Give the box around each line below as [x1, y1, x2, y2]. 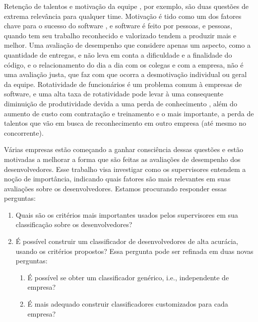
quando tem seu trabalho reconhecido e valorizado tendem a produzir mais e [4, 30, 237, 40]
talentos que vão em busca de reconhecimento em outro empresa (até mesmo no [4, 118, 246, 128]
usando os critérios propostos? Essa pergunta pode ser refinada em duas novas [15, 245, 254, 256]
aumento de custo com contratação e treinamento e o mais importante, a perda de [4, 108, 254, 118]
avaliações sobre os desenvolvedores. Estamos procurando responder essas [4, 183, 227, 193]
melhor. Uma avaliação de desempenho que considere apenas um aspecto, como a [4, 40, 251, 50]
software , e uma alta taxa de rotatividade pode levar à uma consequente [4, 88, 224, 99]
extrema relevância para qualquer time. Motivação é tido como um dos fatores [4, 10, 242, 21]
